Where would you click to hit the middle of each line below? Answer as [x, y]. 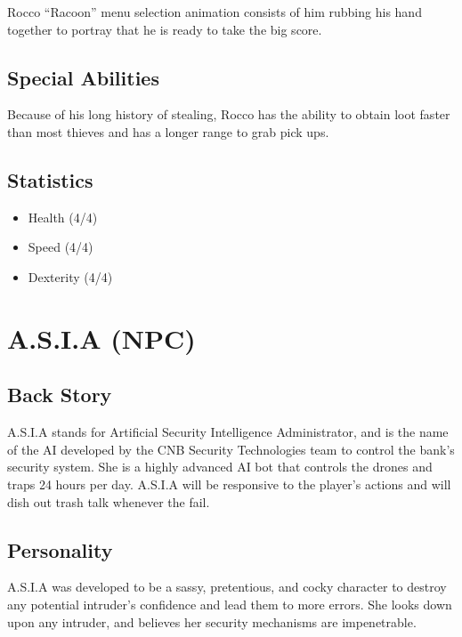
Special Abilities [83, 77]
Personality [60, 549]
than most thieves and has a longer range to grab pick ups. [168, 131]
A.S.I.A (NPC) [101, 338]
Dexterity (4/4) [70, 276]
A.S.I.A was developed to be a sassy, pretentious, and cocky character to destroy [227, 587]
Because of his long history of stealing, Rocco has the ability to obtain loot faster [229, 114]
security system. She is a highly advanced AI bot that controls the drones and [220, 467]
